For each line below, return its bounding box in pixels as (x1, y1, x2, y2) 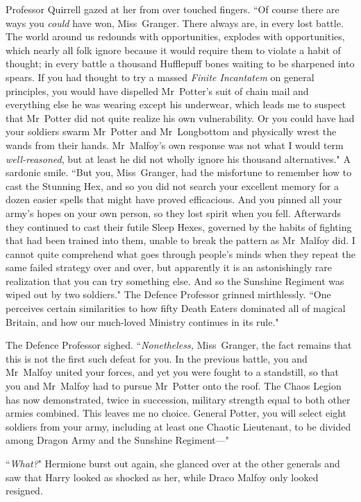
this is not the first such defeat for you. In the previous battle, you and (6, 351, 308, 365)
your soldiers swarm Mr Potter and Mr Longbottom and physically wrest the (6, 124, 337, 139)
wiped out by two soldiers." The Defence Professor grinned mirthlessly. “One (6, 287, 331, 302)
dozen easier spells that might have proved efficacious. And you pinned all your (6, 192, 342, 207)
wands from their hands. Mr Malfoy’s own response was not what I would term (6, 137, 344, 152)
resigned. (6, 483, 43, 498)
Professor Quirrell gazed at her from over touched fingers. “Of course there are (6, 2, 339, 16)
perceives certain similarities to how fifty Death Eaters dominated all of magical (6, 301, 346, 315)
